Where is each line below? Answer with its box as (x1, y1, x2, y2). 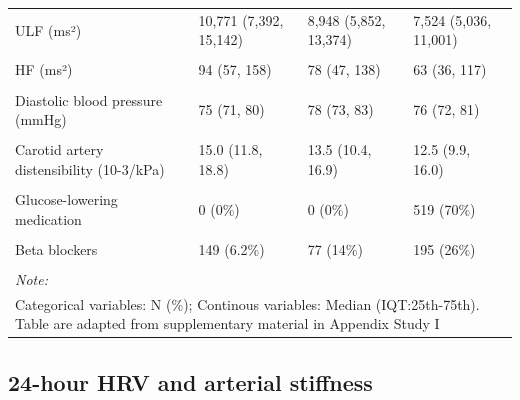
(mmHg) (15, 109, 67, 130)
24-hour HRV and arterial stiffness (8, 366, 373, 397)
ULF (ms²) (15, 19, 82, 40)
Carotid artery (15, 139, 104, 160)
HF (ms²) (15, 59, 73, 80)
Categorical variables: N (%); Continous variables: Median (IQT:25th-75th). (15, 293, 480, 314)
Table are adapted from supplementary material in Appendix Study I (15, 313, 440, 334)
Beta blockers (15, 238, 98, 259)
